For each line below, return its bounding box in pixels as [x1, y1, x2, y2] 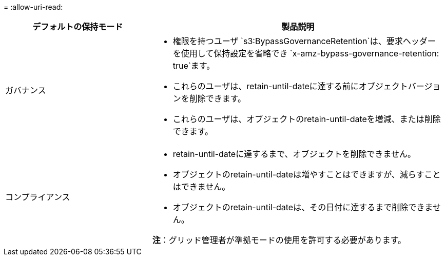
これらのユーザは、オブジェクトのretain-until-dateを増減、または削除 [172, 114, 441, 124]
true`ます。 [172, 61, 215, 71]
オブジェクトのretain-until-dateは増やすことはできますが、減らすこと [172, 169, 441, 179]
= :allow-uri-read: [4, 3, 63, 11]
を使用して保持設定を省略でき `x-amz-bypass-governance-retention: [172, 48, 439, 58]
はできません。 [172, 182, 230, 192]
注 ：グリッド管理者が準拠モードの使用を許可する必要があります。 [152, 235, 407, 245]
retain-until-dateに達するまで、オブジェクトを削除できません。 [172, 149, 416, 159]
